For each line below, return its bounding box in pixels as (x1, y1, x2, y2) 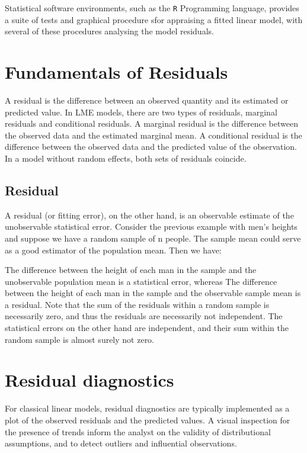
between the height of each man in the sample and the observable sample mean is (5, 287, 301, 299)
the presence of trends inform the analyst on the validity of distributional (5, 425, 271, 438)
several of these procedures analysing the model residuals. (5, 25, 214, 37)
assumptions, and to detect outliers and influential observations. (5, 437, 237, 449)
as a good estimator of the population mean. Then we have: (5, 243, 222, 256)
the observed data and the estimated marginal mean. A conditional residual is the (5, 128, 302, 141)
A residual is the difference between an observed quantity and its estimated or (5, 94, 289, 106)
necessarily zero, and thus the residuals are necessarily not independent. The (5, 310, 283, 322)
